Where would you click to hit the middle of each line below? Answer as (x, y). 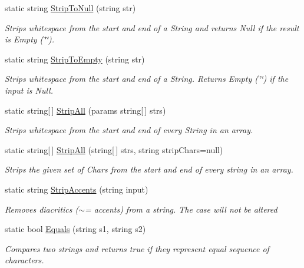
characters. (24, 260)
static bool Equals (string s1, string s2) (75, 229)
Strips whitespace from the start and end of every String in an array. (129, 130)
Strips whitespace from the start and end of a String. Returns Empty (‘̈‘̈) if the (147, 79)
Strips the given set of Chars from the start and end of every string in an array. (149, 169)
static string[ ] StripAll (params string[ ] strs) (85, 110)
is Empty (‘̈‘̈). (29, 39)
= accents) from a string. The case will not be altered (181, 209)
